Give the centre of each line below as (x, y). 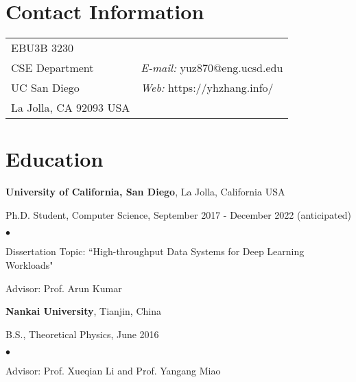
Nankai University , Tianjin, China (83, 311)
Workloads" (29, 265)
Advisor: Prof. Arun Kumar (64, 288)
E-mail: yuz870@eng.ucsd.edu (212, 68)
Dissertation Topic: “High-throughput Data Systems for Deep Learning (155, 251)
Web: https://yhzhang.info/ (207, 88)
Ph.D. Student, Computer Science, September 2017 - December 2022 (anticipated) (178, 214)
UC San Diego (45, 88)
